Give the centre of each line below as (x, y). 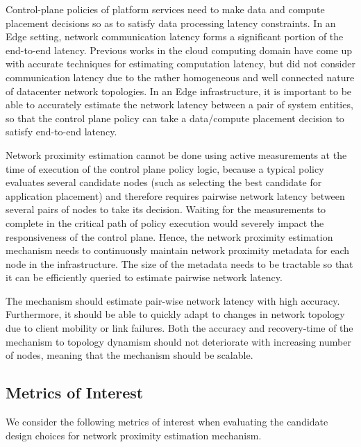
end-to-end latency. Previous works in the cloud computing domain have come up (179, 50)
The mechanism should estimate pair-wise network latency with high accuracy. (173, 300)
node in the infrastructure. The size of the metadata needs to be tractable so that (179, 263)
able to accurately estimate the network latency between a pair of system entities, (179, 104)
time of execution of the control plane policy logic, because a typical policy (165, 168)
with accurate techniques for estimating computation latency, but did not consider (180, 64)
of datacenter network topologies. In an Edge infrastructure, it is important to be (179, 91)
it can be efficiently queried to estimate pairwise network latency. (144, 277)
